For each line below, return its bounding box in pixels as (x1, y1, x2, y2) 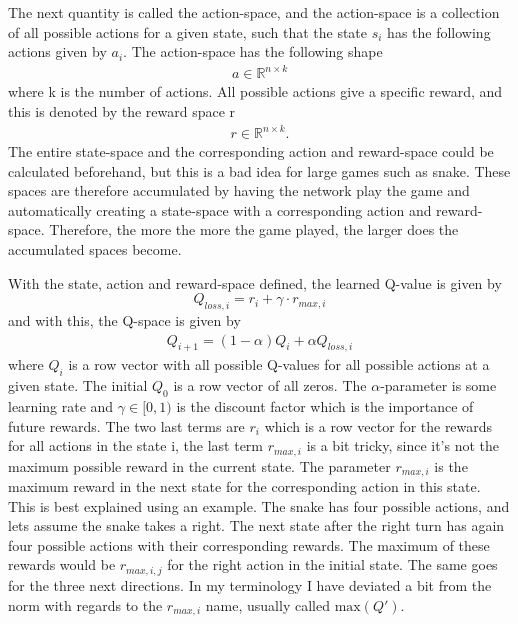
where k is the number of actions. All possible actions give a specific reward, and (8, 81, 503, 102)
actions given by (8, 41, 107, 62)
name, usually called (205, 594, 330, 615)
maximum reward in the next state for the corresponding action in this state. (8, 476, 481, 497)
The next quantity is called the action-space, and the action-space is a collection (8, 2, 500, 22)
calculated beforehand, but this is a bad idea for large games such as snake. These (8, 160, 511, 181)
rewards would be (8, 554, 116, 575)
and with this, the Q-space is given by (8, 309, 241, 330)
